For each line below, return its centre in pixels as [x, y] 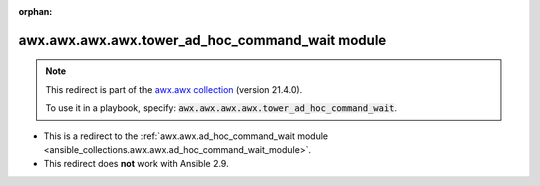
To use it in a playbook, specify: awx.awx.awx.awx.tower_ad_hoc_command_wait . [221, 108]
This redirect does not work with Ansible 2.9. [136, 164]
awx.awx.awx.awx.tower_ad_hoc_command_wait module [202, 40]
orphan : [35, 11]
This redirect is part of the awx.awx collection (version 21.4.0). [174, 89]
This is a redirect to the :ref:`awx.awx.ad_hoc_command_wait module [186, 136]
